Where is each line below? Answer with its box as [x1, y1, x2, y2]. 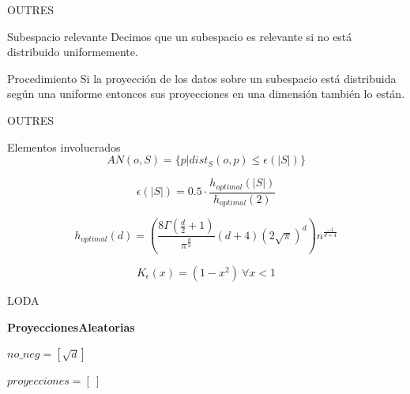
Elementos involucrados [7, 138, 121, 155]
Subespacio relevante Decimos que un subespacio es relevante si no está [7, 28, 352, 44]
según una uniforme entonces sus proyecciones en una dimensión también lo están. [7, 85, 405, 102]
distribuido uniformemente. [7, 43, 138, 60]
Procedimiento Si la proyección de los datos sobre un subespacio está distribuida [7, 69, 397, 86]
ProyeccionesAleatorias [7, 318, 135, 335]
